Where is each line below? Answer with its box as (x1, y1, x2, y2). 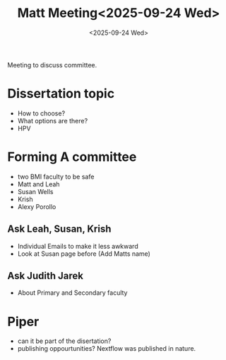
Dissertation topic (7, 86, 115, 102)
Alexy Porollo (17, 202, 56, 210)
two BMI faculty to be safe (17, 172, 95, 181)
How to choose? (17, 108, 66, 118)
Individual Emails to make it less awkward (17, 242, 139, 250)
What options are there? (17, 116, 88, 125)
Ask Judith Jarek (7, 270, 83, 282)
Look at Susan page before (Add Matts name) (17, 249, 150, 258)
